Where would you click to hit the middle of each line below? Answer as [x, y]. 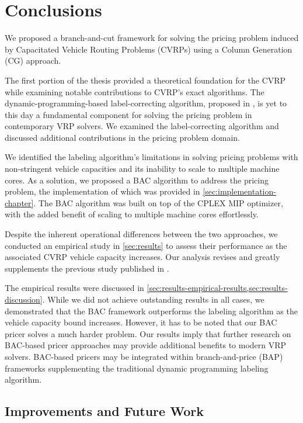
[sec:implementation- [239, 191]
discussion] [24, 299]
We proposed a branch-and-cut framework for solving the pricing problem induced [152, 38]
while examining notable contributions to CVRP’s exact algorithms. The [135, 91]
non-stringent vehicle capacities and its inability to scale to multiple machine [142, 169]
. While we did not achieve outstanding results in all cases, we [153, 299]
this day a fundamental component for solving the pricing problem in [128, 114]
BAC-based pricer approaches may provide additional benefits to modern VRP [146, 345]
